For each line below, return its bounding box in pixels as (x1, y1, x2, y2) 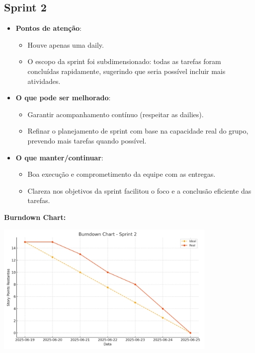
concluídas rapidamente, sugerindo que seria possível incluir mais (27, 66, 226, 76)
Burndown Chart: (4, 212, 66, 222)
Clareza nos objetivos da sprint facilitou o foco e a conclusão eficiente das (27, 185, 252, 196)
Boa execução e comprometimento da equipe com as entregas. (27, 169, 216, 179)
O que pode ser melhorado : (15, 92, 111, 103)
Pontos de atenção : (15, 23, 82, 33)
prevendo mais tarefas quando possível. (27, 135, 147, 145)
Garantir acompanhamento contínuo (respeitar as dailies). (27, 109, 204, 119)
